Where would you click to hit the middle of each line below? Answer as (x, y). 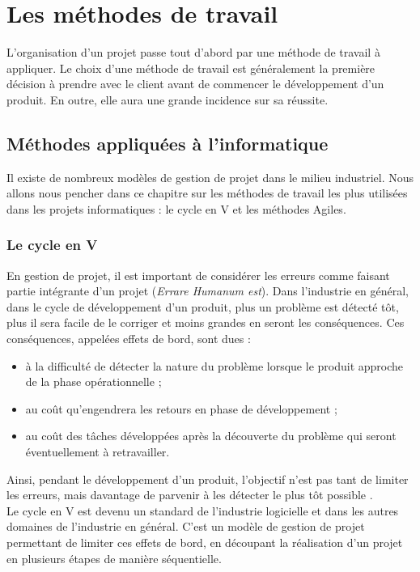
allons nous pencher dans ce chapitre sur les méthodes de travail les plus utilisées (207, 193)
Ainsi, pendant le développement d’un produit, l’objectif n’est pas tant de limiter (208, 479)
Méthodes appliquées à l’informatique (168, 143)
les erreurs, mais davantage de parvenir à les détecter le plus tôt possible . (190, 495)
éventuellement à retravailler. (98, 452)
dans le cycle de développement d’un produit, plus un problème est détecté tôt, (203, 306)
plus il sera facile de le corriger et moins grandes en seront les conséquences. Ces (206, 322)
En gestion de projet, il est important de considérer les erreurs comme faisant (198, 275)
